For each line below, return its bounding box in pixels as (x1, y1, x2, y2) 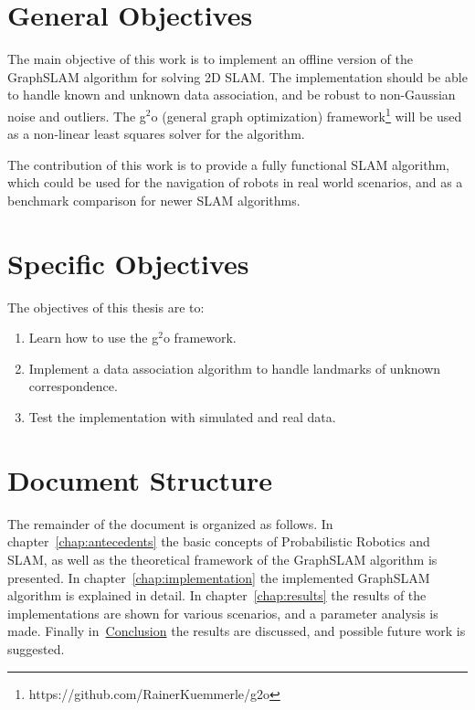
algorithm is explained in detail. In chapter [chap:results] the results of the (7, 586, 427, 605)
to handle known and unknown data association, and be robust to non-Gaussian (7, 85, 456, 104)
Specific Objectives (7, 244, 249, 281)
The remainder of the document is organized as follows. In (7, 514, 333, 533)
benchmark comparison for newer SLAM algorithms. (7, 190, 301, 209)
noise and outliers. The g (7, 106, 146, 125)
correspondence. (28, 376, 118, 396)
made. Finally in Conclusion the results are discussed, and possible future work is (7, 621, 466, 641)
